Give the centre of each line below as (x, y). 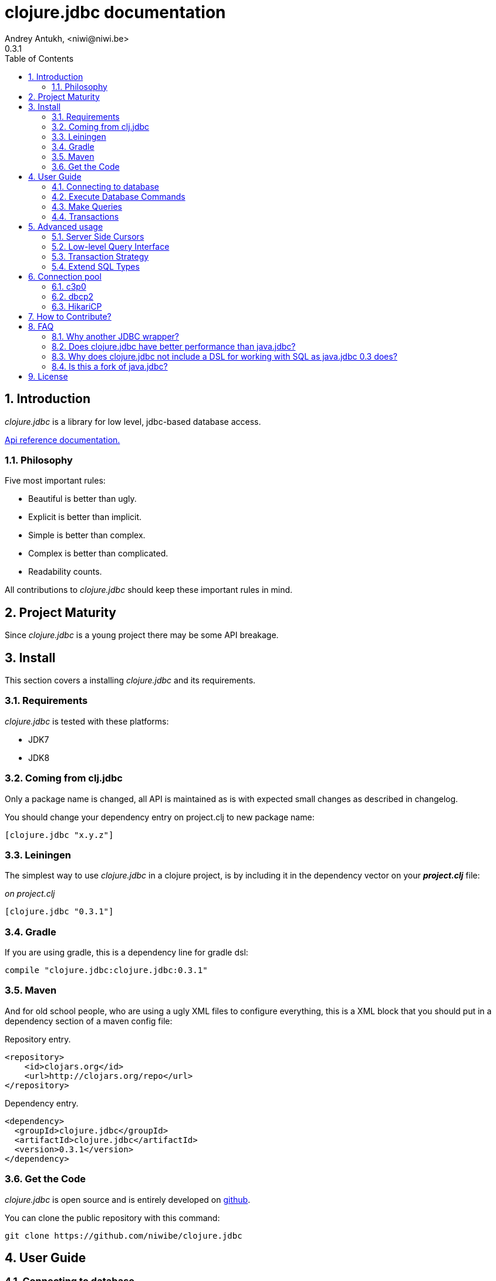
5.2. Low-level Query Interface (111, 246)
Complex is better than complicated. (98, 554)
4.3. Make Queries (87, 206)
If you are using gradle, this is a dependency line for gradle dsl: (126, 953)
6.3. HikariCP (77, 306)
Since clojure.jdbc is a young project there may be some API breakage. (142, 635)
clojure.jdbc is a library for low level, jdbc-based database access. (133, 421)
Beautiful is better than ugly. (82, 499)
